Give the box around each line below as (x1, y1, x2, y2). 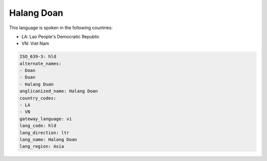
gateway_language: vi (19, 116, 72, 121)
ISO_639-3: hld (19, 54, 56, 59)
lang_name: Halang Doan (19, 137, 78, 142)
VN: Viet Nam (21, 40, 49, 46)
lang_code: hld (19, 123, 56, 128)
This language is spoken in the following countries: (9, 25, 113, 31)
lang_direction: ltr (19, 130, 69, 135)
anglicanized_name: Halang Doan (19, 88, 98, 94)
